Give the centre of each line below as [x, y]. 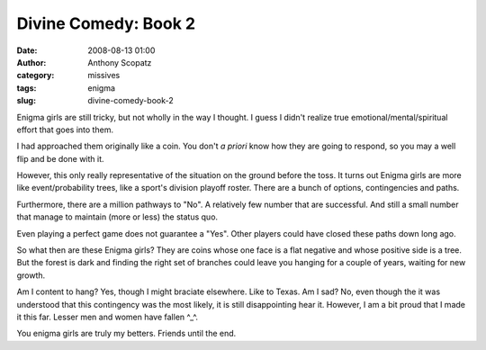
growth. [31, 275]
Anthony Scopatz [120, 62]
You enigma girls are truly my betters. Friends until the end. [126, 334]
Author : [31, 62]
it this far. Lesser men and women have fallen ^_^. [107, 317]
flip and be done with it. [60, 158]
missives [104, 76]
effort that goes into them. [65, 130]
